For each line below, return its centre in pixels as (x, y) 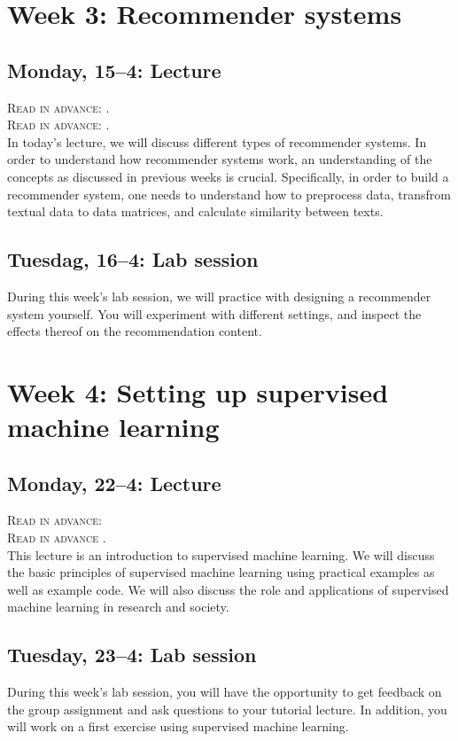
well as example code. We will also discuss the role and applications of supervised (228, 589)
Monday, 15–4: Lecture (114, 70)
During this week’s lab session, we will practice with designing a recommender (219, 296)
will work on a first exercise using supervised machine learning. (178, 726)
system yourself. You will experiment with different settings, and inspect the (214, 313)
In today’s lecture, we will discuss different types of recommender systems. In (217, 141)
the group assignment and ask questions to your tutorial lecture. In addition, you (227, 709)
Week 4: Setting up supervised (198, 391)
